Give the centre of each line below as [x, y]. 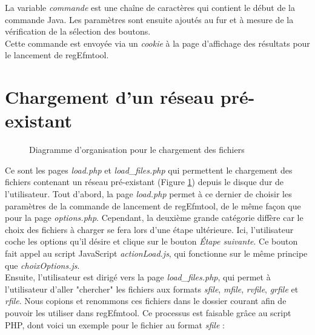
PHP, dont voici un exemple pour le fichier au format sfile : [115, 324]
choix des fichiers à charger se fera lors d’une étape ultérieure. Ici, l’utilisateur [149, 229]
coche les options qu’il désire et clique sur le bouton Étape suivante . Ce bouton [151, 241]
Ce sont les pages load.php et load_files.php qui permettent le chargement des [149, 170]
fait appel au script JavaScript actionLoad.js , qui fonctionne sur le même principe [156, 253]
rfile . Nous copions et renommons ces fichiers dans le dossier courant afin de [146, 301]
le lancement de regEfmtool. [57, 55]
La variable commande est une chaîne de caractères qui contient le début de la [150, 7]
